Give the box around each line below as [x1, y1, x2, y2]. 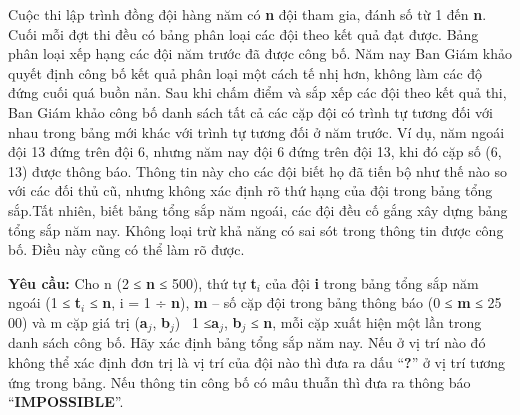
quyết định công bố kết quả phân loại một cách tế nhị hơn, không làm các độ [8, 62, 483, 83]
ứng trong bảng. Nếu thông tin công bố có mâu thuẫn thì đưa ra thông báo [8, 371, 471, 392]
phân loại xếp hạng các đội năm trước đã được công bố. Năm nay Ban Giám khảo [8, 43, 512, 64]
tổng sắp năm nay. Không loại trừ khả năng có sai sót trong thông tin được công [8, 219, 504, 240]
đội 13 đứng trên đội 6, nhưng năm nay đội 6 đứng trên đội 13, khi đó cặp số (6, [8, 141, 502, 162]
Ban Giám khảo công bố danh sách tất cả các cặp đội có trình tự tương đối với [8, 101, 493, 122]
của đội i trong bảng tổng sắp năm [265, 272, 479, 293]
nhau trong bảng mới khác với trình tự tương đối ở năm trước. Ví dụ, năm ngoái [8, 121, 505, 142]
